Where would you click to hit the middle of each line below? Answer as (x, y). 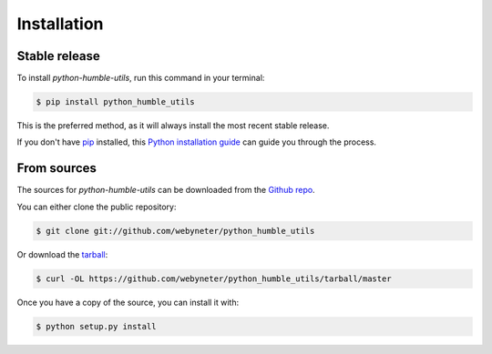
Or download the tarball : (62, 254)
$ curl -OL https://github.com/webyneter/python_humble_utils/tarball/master (214, 278)
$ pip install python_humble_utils (115, 102)
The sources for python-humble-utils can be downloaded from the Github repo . (166, 190)
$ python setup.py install (96, 326)
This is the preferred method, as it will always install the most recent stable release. (173, 126)
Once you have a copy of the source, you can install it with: (128, 302)
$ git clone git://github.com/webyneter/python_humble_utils (175, 231)
